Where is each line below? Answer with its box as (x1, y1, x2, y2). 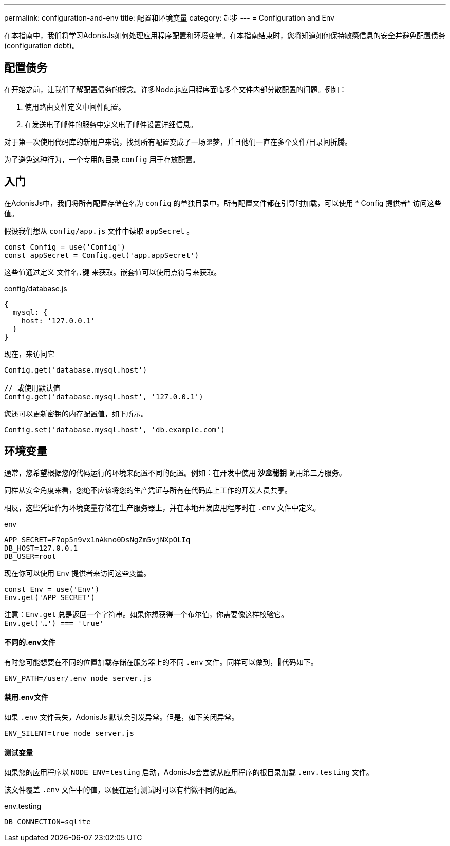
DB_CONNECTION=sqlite (4, 818, 91, 826)
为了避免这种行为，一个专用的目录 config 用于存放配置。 (4, 154, 200, 164)
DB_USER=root (4, 552, 57, 560)
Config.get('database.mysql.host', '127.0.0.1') (4, 392, 203, 401)
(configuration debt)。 (4, 41, 79, 50)
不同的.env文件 (4, 638, 55, 647)
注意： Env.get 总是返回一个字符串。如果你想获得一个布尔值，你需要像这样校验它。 (4, 609, 288, 619)
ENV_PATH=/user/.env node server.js (4, 674, 152, 682)
